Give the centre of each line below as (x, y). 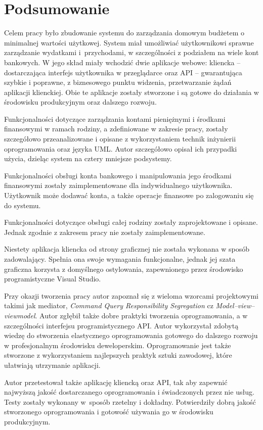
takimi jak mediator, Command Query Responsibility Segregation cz (109, 305)
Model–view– (235, 305)
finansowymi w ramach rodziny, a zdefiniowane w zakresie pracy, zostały (116, 129)
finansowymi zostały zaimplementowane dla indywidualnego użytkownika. (118, 185)
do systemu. (23, 205)
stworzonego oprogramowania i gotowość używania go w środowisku (109, 412)
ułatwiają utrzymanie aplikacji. (52, 365)
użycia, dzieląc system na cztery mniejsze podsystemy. (88, 158)
